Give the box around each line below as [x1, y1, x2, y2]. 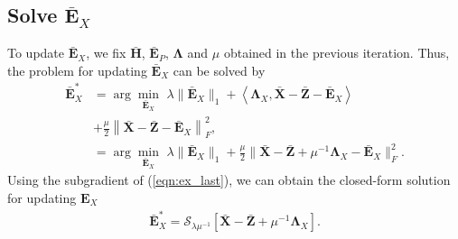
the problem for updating [7, 60, 147, 79]
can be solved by [173, 60, 266, 79]
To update [7, 43, 65, 62]
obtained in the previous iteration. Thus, [223, 43, 450, 62]
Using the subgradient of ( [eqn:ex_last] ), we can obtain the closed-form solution [7, 170, 451, 189]
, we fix [86, 43, 126, 62]
